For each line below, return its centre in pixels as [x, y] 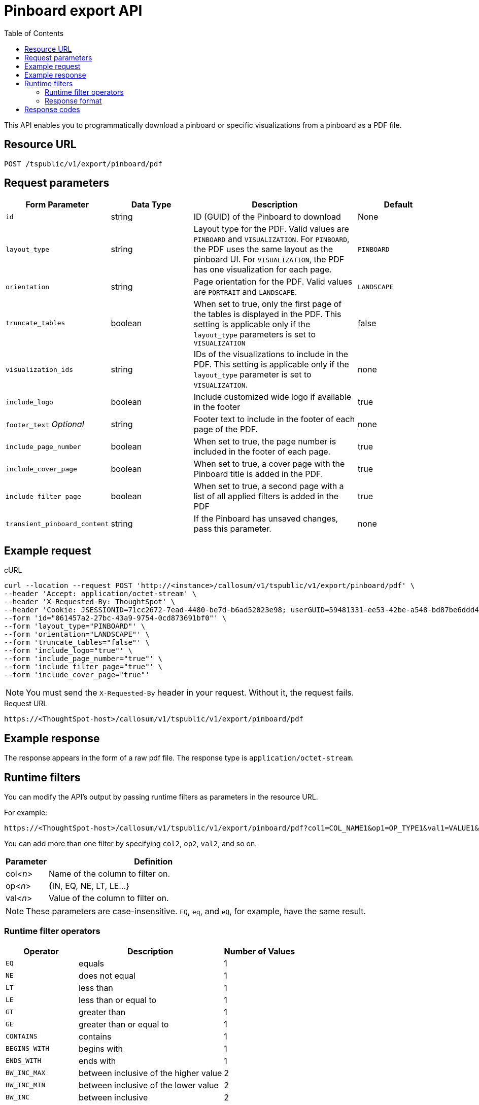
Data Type [151, 205]
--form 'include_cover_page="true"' [77, 675]
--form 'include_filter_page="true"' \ [83, 667]
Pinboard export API [73, 11]
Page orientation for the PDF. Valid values [273, 282]
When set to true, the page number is [265, 442]
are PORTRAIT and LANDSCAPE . [245, 292]
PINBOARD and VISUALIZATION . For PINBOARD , [271, 239]
